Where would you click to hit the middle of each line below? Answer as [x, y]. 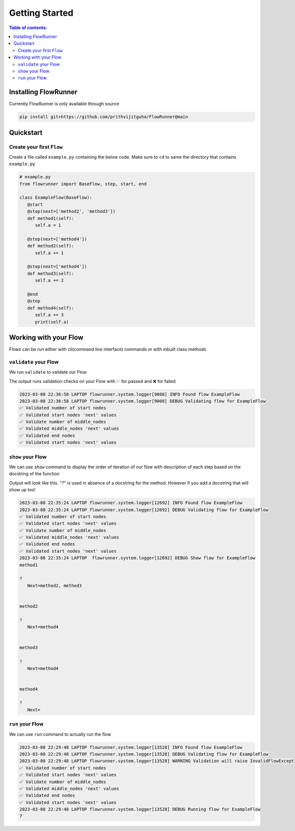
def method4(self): [51, 308]
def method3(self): [51, 273]
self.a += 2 [49, 280]
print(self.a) [52, 322]
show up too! [22, 490]
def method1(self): [51, 218]
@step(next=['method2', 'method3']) [71, 211]
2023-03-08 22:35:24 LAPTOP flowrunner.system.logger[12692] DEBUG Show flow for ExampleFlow [137, 558]
